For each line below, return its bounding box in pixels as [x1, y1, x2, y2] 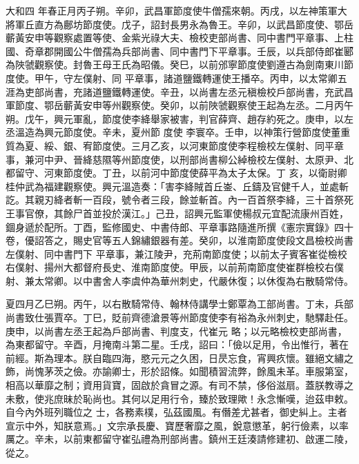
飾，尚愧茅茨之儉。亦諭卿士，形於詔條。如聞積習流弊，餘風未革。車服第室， [6, 364, 353, 379]
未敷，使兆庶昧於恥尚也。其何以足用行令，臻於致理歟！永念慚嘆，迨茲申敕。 [6, 391, 353, 405]
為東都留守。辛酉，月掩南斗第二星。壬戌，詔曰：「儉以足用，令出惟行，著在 [6, 337, 349, 352]
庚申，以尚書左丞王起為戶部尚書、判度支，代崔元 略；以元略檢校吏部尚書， [6, 323, 347, 338]
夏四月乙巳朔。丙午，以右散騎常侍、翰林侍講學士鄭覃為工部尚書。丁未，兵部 [6, 296, 353, 311]
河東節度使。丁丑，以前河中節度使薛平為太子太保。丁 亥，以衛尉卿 [43, 165, 347, 180]
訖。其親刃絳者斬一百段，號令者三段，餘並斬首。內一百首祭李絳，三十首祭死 [6, 192, 353, 207]
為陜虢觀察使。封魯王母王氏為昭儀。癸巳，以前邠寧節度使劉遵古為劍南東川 [6, 57, 344, 72]
